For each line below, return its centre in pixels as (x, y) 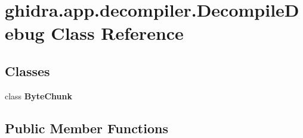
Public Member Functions (86, 128)
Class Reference (117, 33)
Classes (27, 70)
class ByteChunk (38, 95)
